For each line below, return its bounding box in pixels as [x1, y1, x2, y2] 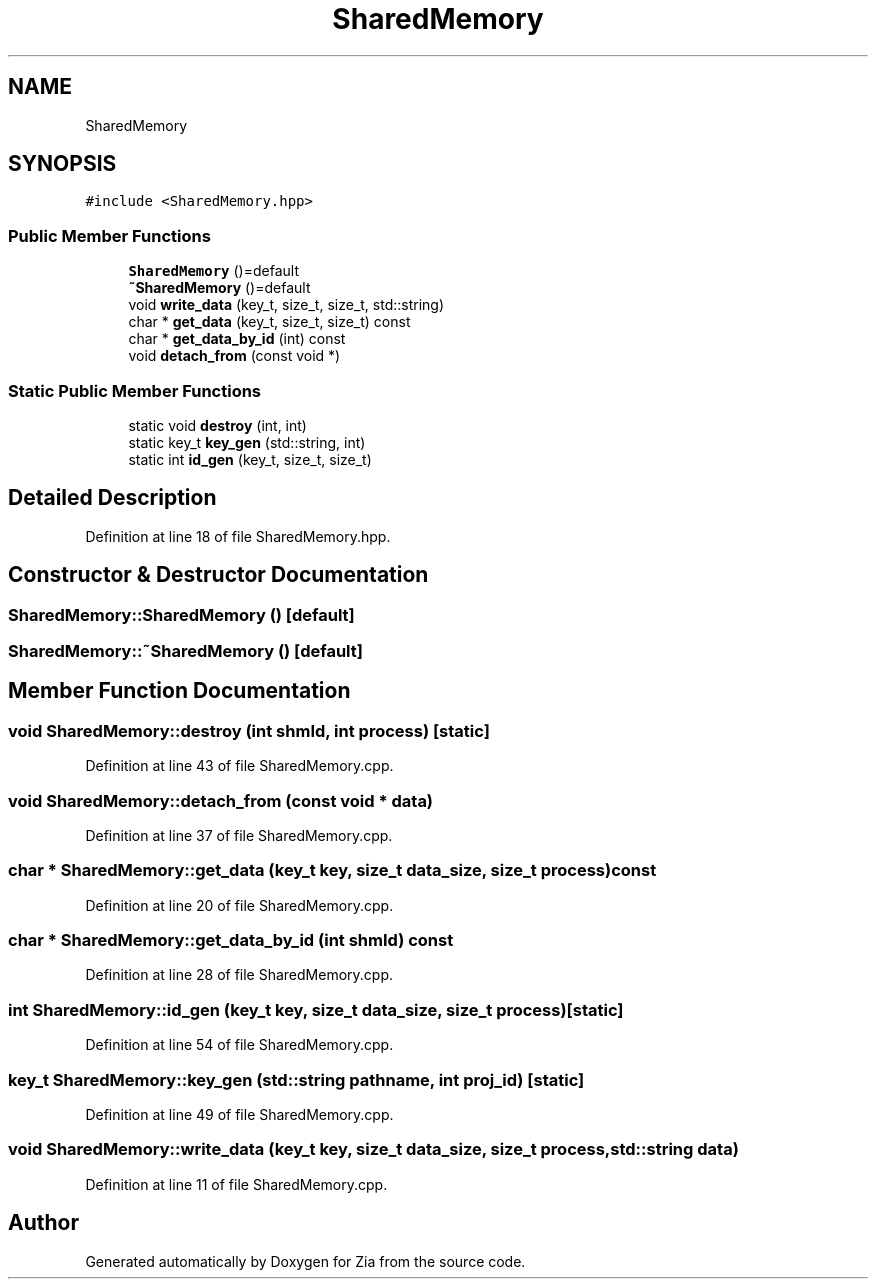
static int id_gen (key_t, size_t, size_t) [128, 450, 372, 468]
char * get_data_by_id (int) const [128, 330, 346, 348]
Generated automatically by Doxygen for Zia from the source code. [85, 1252, 526, 1270]
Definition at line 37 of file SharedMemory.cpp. [85, 826, 393, 844]
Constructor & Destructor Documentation [8, 562, 429, 588]
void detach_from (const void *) [128, 347, 341, 365]
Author [8, 1210, 79, 1236]
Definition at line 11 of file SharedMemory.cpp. [85, 1175, 388, 1193]
